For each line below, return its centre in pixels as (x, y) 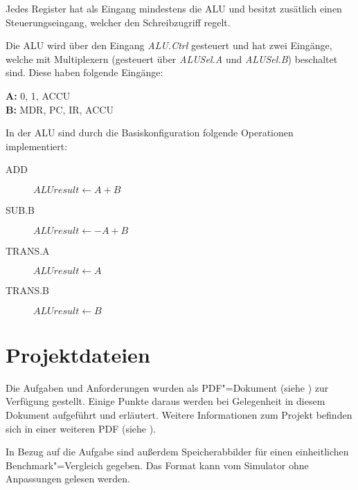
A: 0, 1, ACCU (38, 95)
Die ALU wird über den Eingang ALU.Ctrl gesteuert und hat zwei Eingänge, (169, 45)
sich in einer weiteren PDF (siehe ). (81, 428)
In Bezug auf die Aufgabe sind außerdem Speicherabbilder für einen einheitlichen (177, 452)
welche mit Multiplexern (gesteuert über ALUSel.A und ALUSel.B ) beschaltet (172, 58)
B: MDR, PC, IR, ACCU (60, 109)
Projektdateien (78, 354)
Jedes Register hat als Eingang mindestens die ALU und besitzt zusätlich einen (174, 8)
